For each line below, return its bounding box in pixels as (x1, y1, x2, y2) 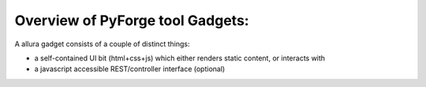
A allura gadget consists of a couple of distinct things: (14, 39, 190, 49)
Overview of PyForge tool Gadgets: (14, 12, 249, 29)
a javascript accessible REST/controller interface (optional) (34, 64, 226, 74)
